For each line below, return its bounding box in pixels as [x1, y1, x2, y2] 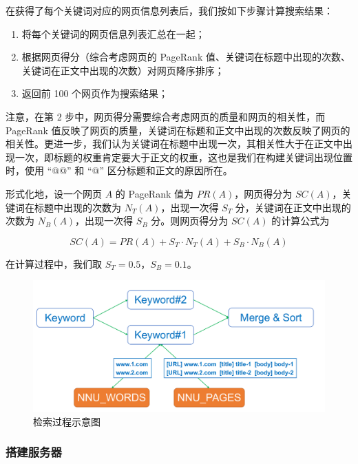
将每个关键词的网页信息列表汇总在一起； [21, 26, 205, 41]
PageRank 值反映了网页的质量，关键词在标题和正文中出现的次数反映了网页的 [6, 123, 350, 137]
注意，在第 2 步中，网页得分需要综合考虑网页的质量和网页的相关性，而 [6, 109, 326, 123]
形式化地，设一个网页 [6, 186, 102, 200]
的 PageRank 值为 [115, 186, 193, 200]
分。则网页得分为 [151, 213, 229, 228]
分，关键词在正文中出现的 [235, 200, 351, 214]
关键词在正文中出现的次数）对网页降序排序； [21, 63, 224, 77]
